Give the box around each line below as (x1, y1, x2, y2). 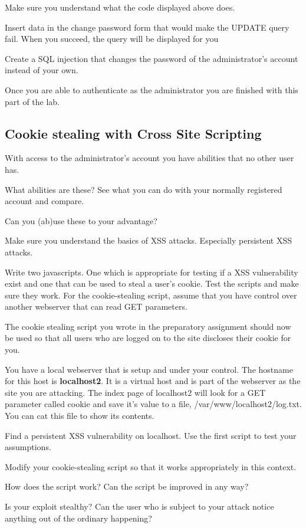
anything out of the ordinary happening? (5, 511, 152, 524)
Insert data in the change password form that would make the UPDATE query (5, 21, 289, 33)
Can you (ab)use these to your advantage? (5, 214, 157, 227)
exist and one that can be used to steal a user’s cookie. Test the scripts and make (5, 277, 299, 290)
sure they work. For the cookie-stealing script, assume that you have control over (5, 288, 297, 301)
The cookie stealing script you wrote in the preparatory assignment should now (5, 320, 291, 332)
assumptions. (5, 441, 51, 453)
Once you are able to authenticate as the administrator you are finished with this (5, 83, 298, 96)
